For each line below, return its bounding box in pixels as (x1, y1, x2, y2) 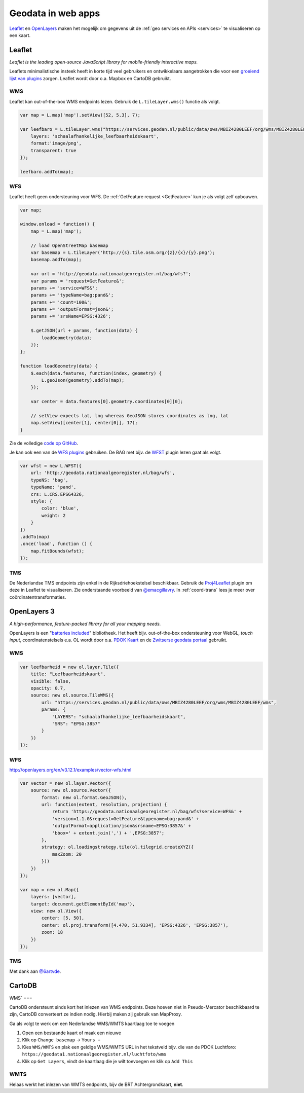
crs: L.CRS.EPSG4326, (30, 491, 85, 497)
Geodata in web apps (9, 8, 100, 19)
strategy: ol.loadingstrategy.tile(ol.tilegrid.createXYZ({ (41, 844, 194, 850)
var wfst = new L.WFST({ (20, 463, 82, 469)
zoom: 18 (41, 929, 63, 935)
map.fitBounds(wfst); (30, 548, 85, 554)
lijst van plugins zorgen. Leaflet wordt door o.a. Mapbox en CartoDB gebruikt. (9, 75, 171, 81)
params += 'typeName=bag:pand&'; (30, 292, 114, 298)
